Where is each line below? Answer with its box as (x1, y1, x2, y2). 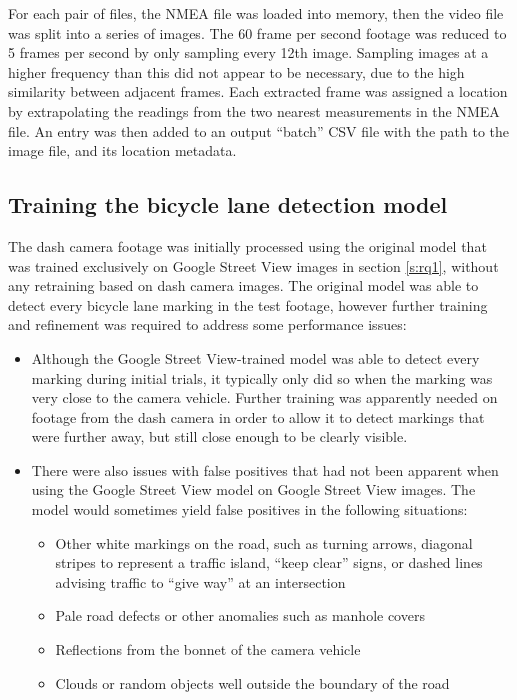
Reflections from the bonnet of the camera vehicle (55, 639, 361, 660)
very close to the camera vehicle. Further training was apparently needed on (31, 387, 498, 408)
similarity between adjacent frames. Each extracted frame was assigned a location (8, 81, 508, 102)
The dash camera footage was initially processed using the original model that (8, 235, 487, 256)
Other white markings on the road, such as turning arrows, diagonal (55, 532, 473, 553)
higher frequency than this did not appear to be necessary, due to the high (8, 61, 465, 82)
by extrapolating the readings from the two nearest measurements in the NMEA (8, 100, 500, 121)
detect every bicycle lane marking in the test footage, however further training (8, 294, 488, 315)
